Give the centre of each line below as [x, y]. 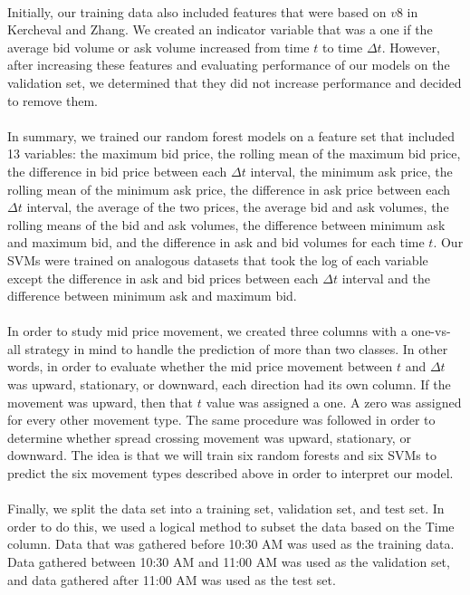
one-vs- [431, 331]
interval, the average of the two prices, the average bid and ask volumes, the [238, 207]
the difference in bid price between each [117, 171]
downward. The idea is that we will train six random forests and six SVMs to [222, 455]
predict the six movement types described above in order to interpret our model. [230, 473]
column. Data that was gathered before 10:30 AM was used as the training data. [231, 544]
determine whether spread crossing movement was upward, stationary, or [209, 437]
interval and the [386, 278]
